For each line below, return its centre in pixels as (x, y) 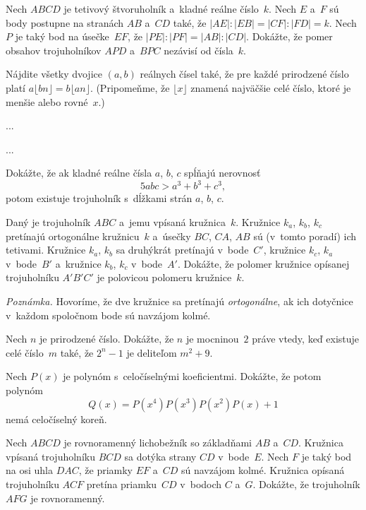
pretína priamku (122, 484)
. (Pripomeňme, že (130, 87)
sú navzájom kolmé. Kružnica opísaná (263, 470)
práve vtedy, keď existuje (306, 339)
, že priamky (106, 470)
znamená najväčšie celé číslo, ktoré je (271, 87)
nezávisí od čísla (199, 50)
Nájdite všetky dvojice (54, 74)
